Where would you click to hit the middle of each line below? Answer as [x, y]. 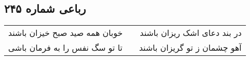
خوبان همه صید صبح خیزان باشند [66, 33]
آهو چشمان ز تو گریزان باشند [190, 48]
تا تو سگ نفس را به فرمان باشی [65, 48]
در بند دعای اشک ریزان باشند [191, 33]
